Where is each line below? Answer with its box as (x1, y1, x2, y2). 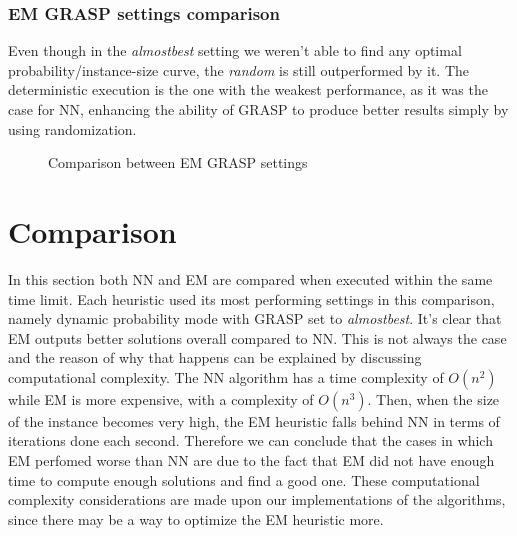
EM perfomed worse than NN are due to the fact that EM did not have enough (8, 450, 495, 471)
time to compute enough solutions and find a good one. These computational (8, 469, 480, 490)
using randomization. (8, 118, 137, 139)
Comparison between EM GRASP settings (48, 152, 308, 173)
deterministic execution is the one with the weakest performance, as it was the (8, 79, 488, 100)
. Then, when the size (367, 388, 500, 409)
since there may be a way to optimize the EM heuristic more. (8, 508, 384, 529)
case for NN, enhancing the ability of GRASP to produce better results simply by (8, 99, 509, 119)
